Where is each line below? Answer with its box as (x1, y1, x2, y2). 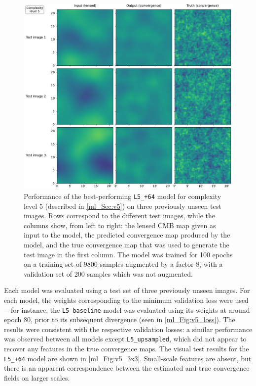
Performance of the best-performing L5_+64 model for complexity (24, 191, 221, 201)
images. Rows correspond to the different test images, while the (24, 210, 215, 221)
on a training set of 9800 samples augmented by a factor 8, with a (24, 259, 223, 269)
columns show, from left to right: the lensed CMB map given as (24, 220, 216, 230)
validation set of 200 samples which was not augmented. (24, 268, 193, 279)
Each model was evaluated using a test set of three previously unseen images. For (4, 285, 250, 295)
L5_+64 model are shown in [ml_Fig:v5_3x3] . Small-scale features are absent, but (4, 353, 252, 363)
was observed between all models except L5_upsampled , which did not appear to (4, 334, 247, 344)
